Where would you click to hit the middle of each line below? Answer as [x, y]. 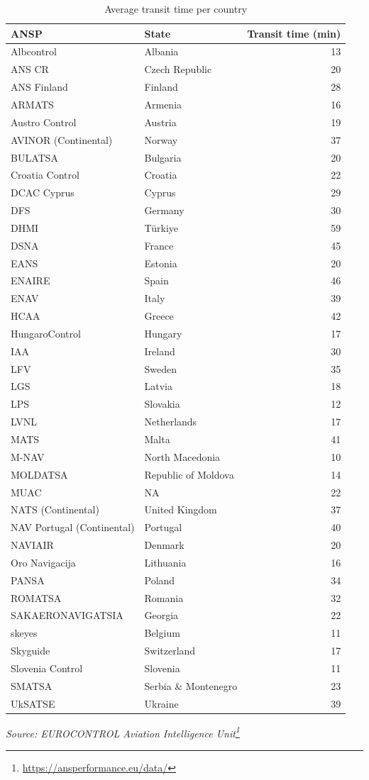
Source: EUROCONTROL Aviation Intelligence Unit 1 [123, 732]
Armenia [163, 104]
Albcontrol [34, 51]
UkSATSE [33, 703]
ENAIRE [31, 280]
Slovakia [162, 404]
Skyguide [31, 651]
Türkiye [161, 227]
